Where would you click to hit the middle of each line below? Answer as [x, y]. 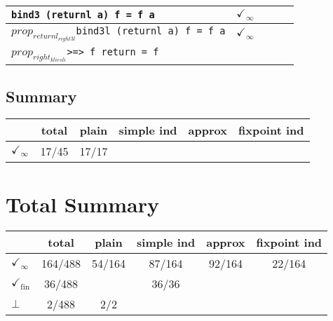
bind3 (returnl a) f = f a [83, 15]
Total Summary [82, 204]
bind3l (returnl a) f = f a [151, 31]
